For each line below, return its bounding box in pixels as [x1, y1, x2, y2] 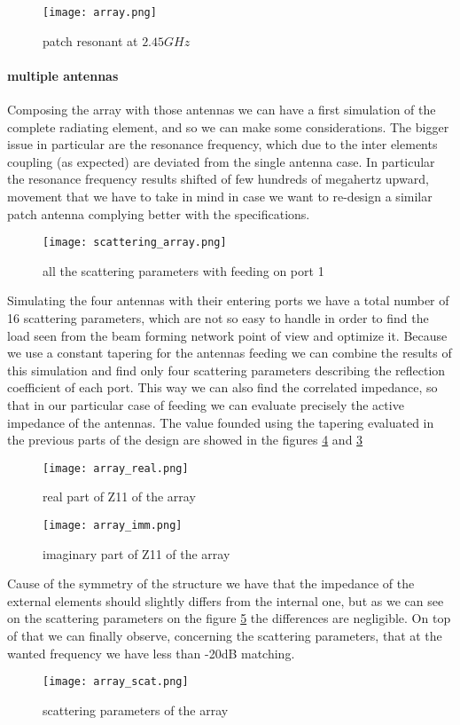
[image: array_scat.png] [43, 675, 189, 689]
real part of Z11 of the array [43, 487, 196, 506]
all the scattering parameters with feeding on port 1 [43, 261, 324, 280]
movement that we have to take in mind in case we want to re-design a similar [7, 187, 433, 206]
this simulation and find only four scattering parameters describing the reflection [7, 360, 446, 379]
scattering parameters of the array [43, 700, 229, 719]
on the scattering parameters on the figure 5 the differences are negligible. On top [7, 609, 451, 627]
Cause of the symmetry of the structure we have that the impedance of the [7, 574, 415, 593]
